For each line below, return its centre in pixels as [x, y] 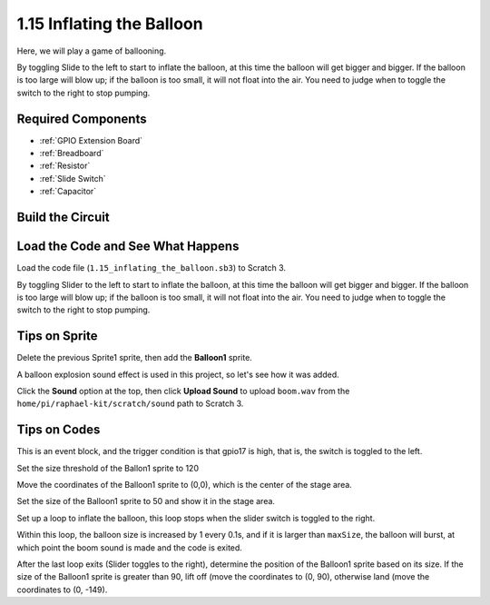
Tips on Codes [59, 430]
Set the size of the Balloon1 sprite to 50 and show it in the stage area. [146, 501]
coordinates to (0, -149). [62, 590]
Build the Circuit [63, 217]
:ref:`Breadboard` [72, 154]
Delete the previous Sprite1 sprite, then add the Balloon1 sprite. [135, 358]
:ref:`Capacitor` [68, 192]
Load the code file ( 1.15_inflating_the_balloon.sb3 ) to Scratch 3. [151, 268]
